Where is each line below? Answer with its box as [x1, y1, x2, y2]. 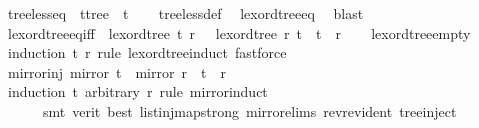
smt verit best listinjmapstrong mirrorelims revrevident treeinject [42, 100, 457, 121]
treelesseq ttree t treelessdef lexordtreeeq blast [7, 3, 364, 23]
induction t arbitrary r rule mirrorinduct [7, 81, 268, 102]
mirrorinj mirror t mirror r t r [7, 61, 226, 82]
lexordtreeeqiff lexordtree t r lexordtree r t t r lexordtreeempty [7, 22, 471, 43]
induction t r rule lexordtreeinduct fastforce [7, 42, 287, 63]
